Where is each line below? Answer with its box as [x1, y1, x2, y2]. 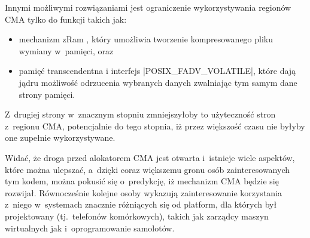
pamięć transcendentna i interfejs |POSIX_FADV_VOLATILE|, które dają [19, 64, 296, 77]
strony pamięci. [19, 88, 75, 100]
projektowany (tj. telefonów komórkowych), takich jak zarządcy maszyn [5, 209, 269, 222]
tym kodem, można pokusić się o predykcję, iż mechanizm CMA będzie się [5, 175, 279, 187]
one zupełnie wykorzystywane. [5, 131, 116, 144]
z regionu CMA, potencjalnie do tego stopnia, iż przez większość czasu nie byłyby [5, 119, 305, 132]
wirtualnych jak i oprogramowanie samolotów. [5, 221, 175, 234]
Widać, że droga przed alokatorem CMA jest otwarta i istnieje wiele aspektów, [5, 151, 295, 163]
